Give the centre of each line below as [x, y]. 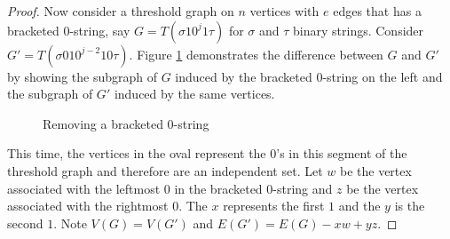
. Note [70, 223]
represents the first [274, 206]
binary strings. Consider [359, 30]
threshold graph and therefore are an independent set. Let [165, 170]
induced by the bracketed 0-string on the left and [309, 76]
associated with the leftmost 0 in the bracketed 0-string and [170, 188]
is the [410, 206]
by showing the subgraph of [82, 76]
